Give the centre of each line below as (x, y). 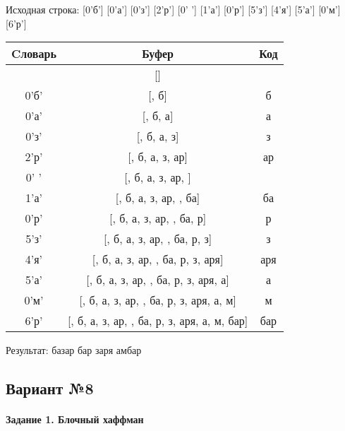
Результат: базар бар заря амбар (74, 350)
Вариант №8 (50, 388)
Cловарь (34, 54)
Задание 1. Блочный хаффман (75, 419)
